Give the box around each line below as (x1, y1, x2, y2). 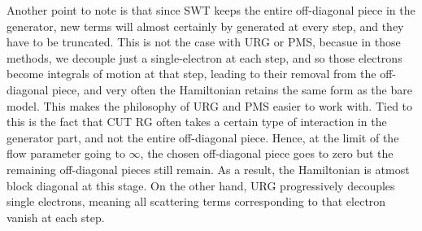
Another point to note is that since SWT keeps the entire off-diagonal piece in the (7, 2, 415, 18)
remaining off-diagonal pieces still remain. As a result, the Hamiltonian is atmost (7, 160, 410, 177)
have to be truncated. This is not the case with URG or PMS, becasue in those (7, 33, 401, 50)
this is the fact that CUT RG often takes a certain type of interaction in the (7, 113, 387, 130)
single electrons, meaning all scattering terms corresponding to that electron (7, 193, 386, 210)
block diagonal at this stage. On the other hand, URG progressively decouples (7, 177, 395, 194)
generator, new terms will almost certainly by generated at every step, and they (7, 17, 404, 34)
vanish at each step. (7, 208, 105, 225)
